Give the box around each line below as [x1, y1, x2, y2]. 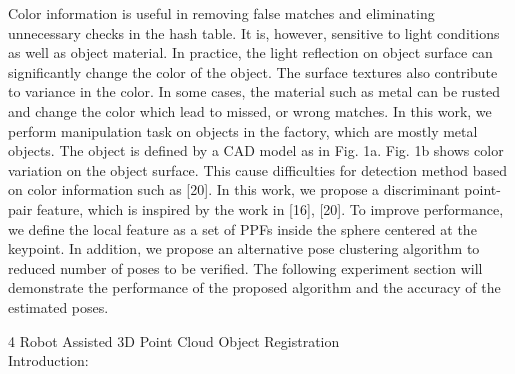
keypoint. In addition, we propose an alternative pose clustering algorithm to [8, 238, 480, 259]
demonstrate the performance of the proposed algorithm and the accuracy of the [8, 277, 501, 298]
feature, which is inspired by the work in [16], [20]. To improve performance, [36, 198, 504, 219]
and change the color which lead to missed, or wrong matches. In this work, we [8, 100, 492, 121]
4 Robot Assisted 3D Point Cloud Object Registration [8, 330, 340, 351]
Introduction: [8, 350, 89, 371]
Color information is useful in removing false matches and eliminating [8, 3, 435, 23]
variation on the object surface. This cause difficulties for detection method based [8, 159, 508, 180]
